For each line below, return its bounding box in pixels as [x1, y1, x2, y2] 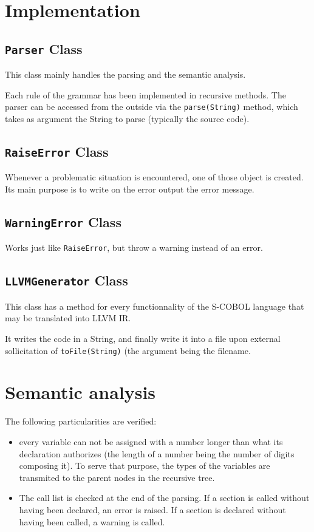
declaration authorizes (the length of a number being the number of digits [19, 447, 295, 460]
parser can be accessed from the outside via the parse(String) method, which [5, 100, 298, 113]
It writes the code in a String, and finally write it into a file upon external [5, 332, 281, 344]
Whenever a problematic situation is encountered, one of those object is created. [5, 171, 304, 183]
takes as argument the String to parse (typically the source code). [5, 112, 250, 124]
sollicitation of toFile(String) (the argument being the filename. [5, 344, 251, 356]
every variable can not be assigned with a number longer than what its [19, 435, 283, 448]
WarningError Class [5, 212, 121, 231]
